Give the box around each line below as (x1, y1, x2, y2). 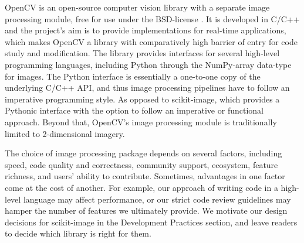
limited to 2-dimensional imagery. (5, 127, 125, 139)
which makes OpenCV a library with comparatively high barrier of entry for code (5, 35, 298, 47)
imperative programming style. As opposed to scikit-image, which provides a (5, 93, 280, 105)
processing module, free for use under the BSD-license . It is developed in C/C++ (5, 12, 300, 25)
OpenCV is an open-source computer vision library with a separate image (5, 1, 270, 13)
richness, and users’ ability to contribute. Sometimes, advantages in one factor (5, 170, 285, 182)
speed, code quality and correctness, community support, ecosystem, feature (5, 158, 278, 170)
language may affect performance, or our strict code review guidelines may (23, 193, 291, 205)
